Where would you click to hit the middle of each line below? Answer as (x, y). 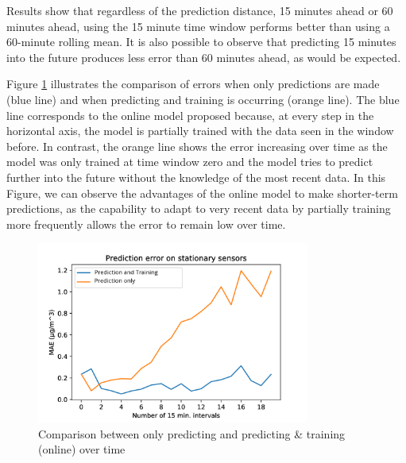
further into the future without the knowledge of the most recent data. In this (196, 177)
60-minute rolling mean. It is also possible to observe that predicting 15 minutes (201, 42)
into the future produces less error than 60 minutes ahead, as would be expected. (204, 57)
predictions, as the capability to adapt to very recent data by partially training (199, 208)
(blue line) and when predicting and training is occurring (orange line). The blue (203, 99)
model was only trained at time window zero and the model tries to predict (190, 162)
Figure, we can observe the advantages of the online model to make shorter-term (202, 193)
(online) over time (82, 449)
